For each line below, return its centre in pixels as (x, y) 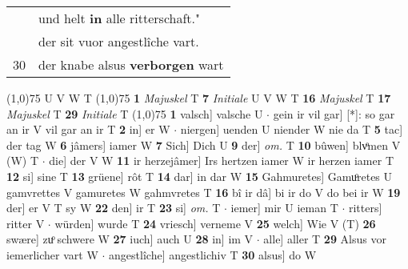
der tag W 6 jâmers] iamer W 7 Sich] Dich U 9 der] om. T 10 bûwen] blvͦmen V (204, 145)
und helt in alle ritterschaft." (119, 18)
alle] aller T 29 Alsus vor (325, 239)
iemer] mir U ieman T (284, 208)
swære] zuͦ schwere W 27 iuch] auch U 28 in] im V (130, 239)
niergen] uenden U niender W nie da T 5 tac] (292, 129)
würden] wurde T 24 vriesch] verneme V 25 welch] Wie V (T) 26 (215, 223)
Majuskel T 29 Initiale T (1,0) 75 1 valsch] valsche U (135, 113)
